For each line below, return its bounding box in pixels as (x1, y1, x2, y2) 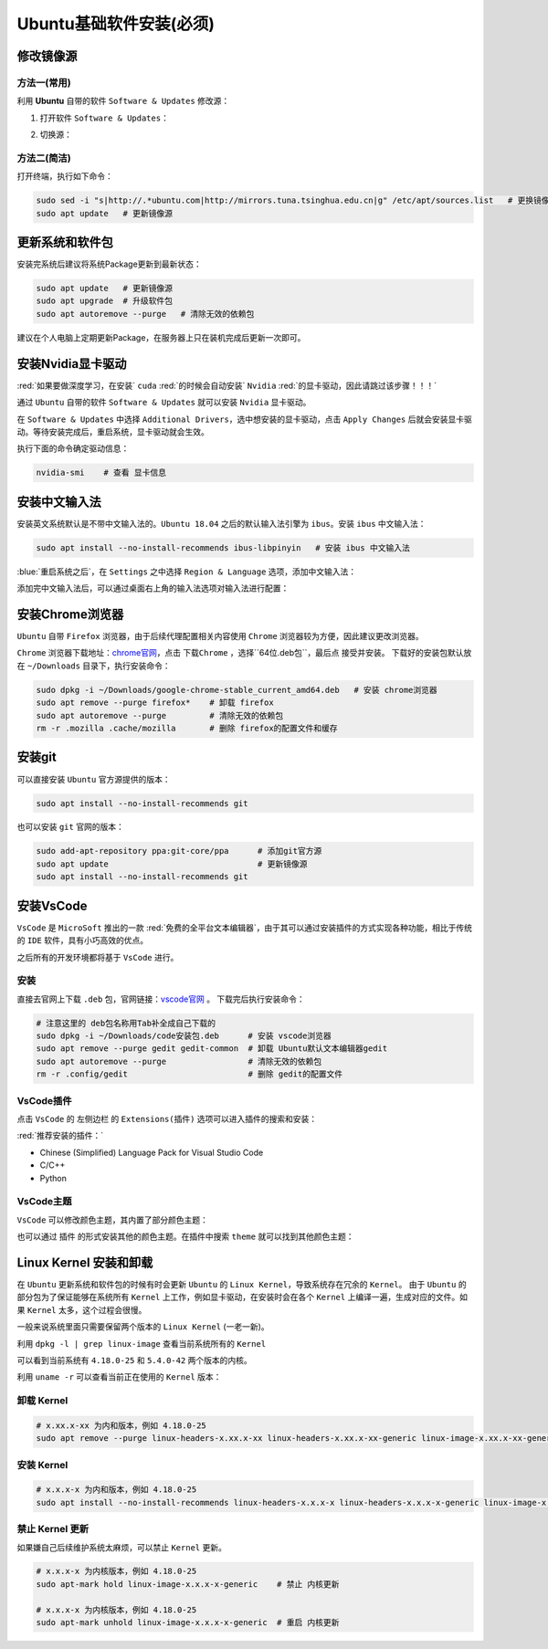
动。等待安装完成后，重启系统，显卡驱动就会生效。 (16, 425, 209, 437)
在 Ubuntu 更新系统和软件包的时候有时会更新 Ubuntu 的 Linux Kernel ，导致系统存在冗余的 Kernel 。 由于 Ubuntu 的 (16, 1278, 467, 1289)
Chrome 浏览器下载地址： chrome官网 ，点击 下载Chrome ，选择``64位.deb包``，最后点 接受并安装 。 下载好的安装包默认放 (16, 647, 472, 658)
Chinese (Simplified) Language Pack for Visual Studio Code (39, 1147, 264, 1158)
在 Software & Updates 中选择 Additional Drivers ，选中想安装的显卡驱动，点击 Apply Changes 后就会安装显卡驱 (16, 414, 472, 425)
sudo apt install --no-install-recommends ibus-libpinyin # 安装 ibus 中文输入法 (36, 542, 410, 552)
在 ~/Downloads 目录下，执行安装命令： (16, 660, 171, 671)
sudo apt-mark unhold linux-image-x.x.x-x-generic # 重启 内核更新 (36, 1617, 340, 1628)
